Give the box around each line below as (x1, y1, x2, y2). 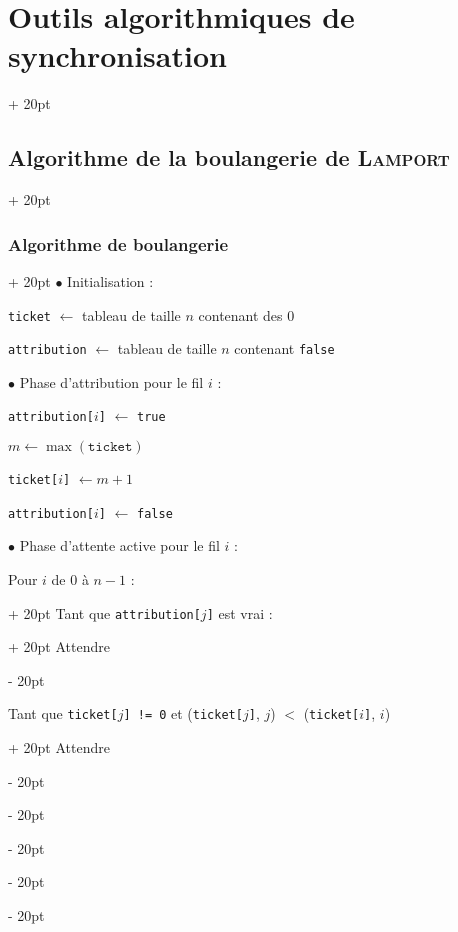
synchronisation (8, 35, 227, 76)
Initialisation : (67, 270, 154, 291)
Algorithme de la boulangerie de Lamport (8, 142, 450, 173)
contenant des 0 (198, 304, 295, 325)
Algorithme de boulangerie (8, 231, 229, 256)
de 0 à (51, 568, 89, 589)
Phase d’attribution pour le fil (19, 371, 204, 392)
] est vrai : (206, 602, 273, 623)
